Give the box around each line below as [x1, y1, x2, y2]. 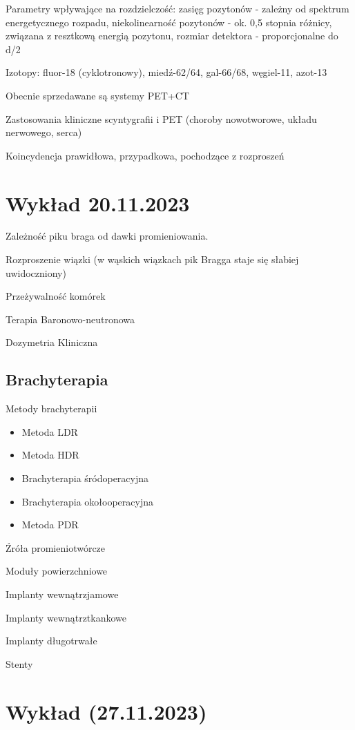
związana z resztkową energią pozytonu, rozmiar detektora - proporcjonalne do [6, 28, 338, 43]
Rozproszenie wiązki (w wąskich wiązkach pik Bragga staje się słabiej [6, 252, 299, 267]
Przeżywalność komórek [6, 289, 106, 303]
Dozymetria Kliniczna [6, 335, 98, 349]
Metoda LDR [21, 424, 78, 439]
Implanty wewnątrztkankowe [6, 610, 127, 624]
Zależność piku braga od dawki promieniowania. [6, 229, 209, 243]
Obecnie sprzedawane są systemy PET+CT [6, 88, 189, 102]
